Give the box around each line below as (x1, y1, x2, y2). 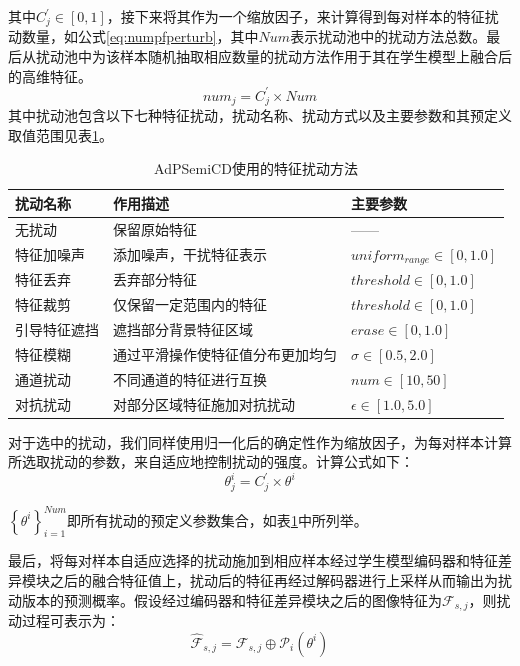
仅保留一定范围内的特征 (113, 294, 267, 315)
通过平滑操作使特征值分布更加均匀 (113, 343, 337, 364)
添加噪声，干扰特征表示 (113, 244, 267, 265)
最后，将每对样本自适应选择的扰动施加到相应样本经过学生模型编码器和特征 (8, 550, 498, 571)
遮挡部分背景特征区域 (113, 319, 253, 340)
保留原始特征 (113, 218, 197, 239)
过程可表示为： (21, 610, 120, 631)
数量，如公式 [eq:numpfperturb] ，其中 (21, 26, 259, 47)
